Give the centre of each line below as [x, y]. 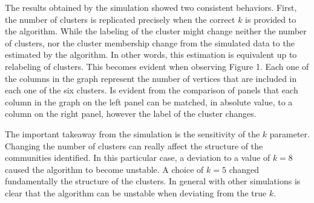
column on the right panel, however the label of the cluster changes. [131, 114]
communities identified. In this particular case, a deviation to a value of [138, 158]
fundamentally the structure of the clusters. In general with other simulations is [153, 181]
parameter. [289, 133]
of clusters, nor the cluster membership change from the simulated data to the [150, 42]
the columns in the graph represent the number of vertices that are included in [151, 78]
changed [244, 169]
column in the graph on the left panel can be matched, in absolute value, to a [149, 101]
